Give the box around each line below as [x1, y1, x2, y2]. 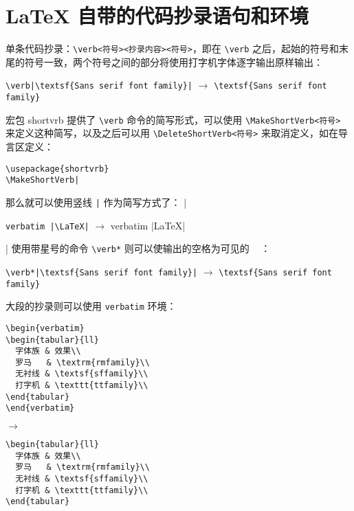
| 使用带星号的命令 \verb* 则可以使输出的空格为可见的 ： [5, 241, 271, 255]
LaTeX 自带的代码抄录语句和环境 [5, 1, 309, 30]
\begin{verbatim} [5, 323, 85, 333]
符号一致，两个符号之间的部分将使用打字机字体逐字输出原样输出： [24, 54, 323, 69]
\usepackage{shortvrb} [5, 163, 109, 174]
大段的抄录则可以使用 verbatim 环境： [5, 299, 177, 313]
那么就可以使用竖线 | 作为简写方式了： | [5, 194, 187, 209]
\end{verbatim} [5, 403, 75, 413]
